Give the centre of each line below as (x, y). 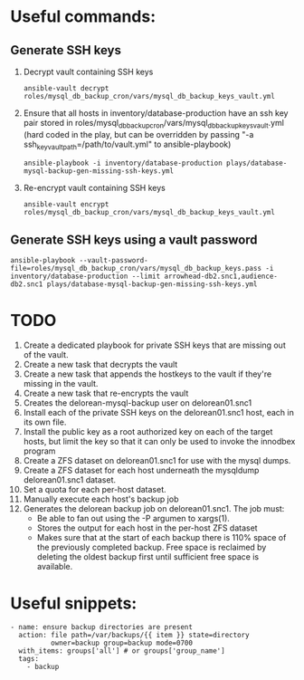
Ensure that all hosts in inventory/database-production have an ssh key (156, 113)
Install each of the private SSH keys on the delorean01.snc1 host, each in (159, 413)
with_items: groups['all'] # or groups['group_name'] (122, 651)
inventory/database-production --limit (85, 277)
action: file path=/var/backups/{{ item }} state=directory (134, 636)
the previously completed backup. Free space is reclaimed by (152, 547)
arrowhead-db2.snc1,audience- (221, 277)
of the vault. (46, 355)
